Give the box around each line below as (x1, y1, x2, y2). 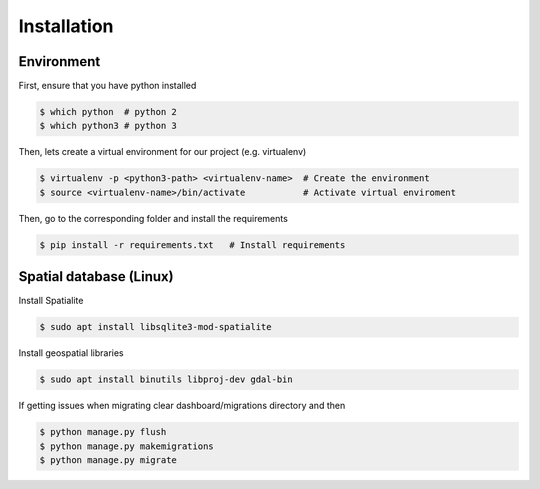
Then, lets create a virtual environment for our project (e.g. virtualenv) (18, 146, 307, 158)
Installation (18, 15, 114, 37)
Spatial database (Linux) (18, 268, 174, 285)
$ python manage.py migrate (39, 454, 177, 465)
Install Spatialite (18, 295, 84, 307)
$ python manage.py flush (39, 426, 167, 438)
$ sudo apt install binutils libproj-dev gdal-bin (39, 374, 294, 385)
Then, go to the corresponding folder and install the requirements (18, 212, 289, 224)
